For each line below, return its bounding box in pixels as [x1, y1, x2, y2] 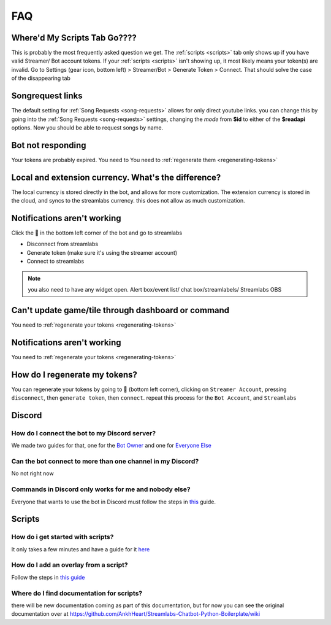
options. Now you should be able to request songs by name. [11, 123, 164, 131]
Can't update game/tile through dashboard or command [11, 305, 230, 316]
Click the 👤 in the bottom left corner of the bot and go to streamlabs [11, 229, 183, 236]
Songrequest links [11, 91, 83, 101]
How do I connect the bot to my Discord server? [11, 429, 156, 437]
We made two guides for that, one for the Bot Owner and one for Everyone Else [11, 442, 211, 449]
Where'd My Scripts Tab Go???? [11, 33, 137, 43]
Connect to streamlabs [26, 258, 85, 265]
